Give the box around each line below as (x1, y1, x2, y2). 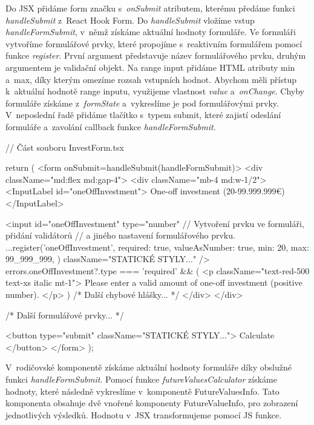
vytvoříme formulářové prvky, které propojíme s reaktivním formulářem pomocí (5, 37, 303, 50)
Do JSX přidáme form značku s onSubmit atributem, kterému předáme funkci (5, 2, 295, 14)
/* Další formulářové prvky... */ (5, 308, 124, 321)
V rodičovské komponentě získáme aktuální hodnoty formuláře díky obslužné (5, 361, 292, 374)
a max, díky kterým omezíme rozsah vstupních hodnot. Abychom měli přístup (5, 73, 297, 85)
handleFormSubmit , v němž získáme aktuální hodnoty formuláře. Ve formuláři (5, 25, 296, 38)
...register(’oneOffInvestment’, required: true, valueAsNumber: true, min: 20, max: (5, 240, 309, 253)
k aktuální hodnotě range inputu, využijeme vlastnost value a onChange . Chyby (5, 85, 305, 97)
